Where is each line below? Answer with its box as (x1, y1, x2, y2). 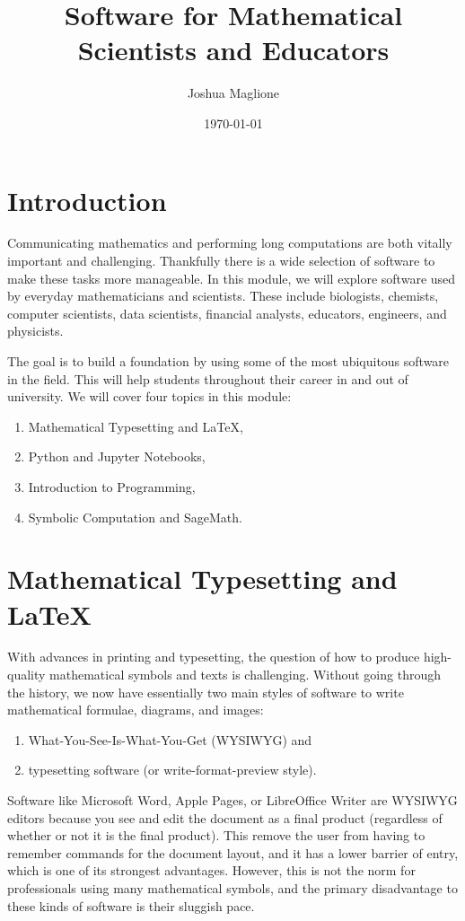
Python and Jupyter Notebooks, (28, 447, 206, 466)
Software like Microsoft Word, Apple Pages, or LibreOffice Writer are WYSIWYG (7, 791, 458, 810)
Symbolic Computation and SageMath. (28, 507, 242, 526)
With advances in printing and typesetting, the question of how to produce (7, 647, 420, 666)
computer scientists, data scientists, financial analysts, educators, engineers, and (7, 303, 447, 322)
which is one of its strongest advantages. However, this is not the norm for (7, 861, 416, 880)
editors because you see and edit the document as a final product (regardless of (7, 808, 443, 827)
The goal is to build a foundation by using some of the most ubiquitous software (7, 352, 450, 370)
